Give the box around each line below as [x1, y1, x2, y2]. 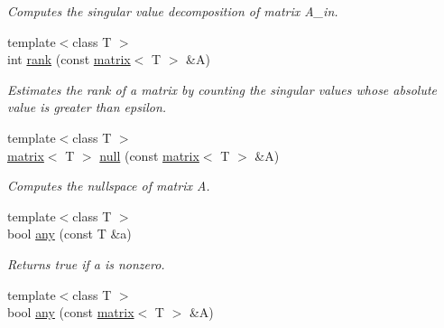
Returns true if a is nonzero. [7, 254, 165, 273]
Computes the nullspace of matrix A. [7, 176, 210, 195]
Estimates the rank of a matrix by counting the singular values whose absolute [7, 80, 437, 98]
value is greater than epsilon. [7, 98, 167, 117]
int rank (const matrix [7, 50, 131, 69]
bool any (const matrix [7, 303, 134, 322]
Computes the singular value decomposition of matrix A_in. [7, 2, 338, 20]
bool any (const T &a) [7, 224, 132, 243]
